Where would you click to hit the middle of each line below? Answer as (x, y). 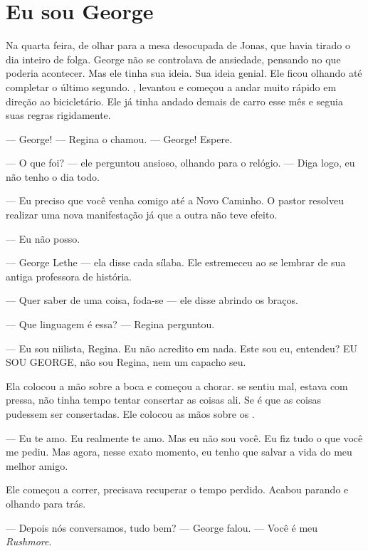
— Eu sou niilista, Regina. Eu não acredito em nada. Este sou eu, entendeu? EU (182, 348)
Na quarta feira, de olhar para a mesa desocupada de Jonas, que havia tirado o (178, 45)
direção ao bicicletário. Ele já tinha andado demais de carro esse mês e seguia (174, 101)
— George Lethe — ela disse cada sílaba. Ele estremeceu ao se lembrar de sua (176, 262)
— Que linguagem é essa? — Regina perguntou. (110, 324)
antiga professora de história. (69, 276)
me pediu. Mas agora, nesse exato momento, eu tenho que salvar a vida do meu (179, 452)
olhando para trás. (46, 503)
